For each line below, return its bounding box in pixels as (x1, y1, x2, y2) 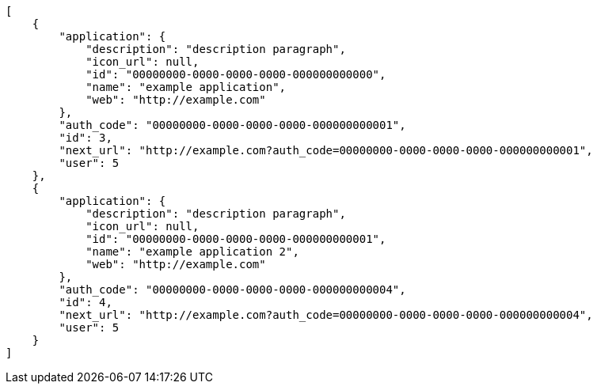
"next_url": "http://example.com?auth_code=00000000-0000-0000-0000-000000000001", (59, 144, 593, 157)
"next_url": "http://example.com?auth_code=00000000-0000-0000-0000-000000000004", (59, 309, 593, 321)
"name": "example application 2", (86, 245, 299, 258)
